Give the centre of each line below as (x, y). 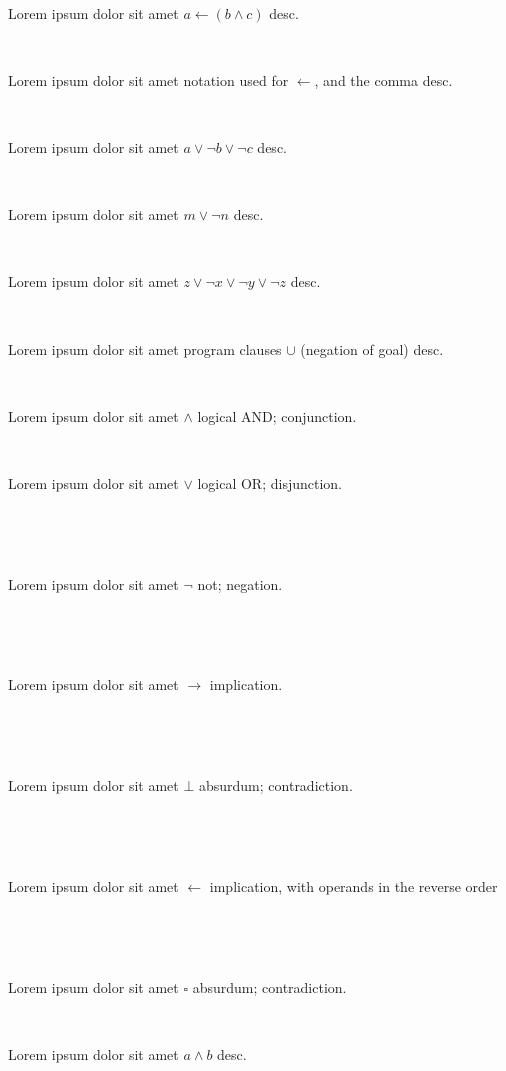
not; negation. (240, 583)
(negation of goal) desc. (372, 348)
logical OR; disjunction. (269, 482)
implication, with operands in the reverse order (353, 886)
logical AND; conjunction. (277, 415)
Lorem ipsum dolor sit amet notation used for (148, 79)
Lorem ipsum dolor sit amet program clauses (145, 348)
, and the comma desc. (383, 79)
